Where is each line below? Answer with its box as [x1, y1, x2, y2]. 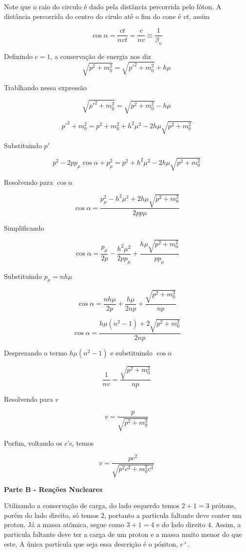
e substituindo [110, 347, 152, 357]
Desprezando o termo [4, 347, 67, 357]
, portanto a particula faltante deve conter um [104, 510, 242, 520]
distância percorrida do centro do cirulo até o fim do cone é [4, 11, 181, 21]
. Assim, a [211, 519, 241, 530]
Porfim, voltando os [4, 437, 62, 448]
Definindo [4, 51, 33, 61]
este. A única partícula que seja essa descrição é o [4, 538, 152, 549]
